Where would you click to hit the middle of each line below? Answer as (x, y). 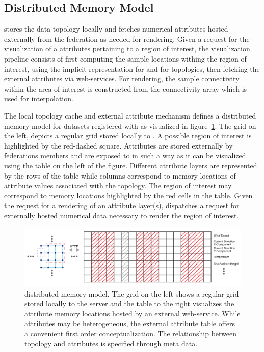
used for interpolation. (39, 98)
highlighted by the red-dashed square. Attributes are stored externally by (118, 145)
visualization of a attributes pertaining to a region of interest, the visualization (127, 49)
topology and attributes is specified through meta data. (111, 343)
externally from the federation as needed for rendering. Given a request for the (127, 38)
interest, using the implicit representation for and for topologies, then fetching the (132, 68)
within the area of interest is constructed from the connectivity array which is (126, 88)
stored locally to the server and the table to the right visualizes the (129, 303)
